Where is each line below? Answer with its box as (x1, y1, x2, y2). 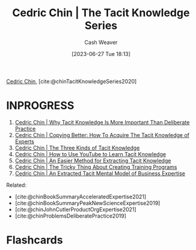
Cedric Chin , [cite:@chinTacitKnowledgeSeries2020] (6, 78, 137, 85)
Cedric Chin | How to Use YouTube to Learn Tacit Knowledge (14, 150, 167, 157)
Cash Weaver (84, 38, 118, 46)
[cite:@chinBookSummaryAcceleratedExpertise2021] (14, 193, 147, 200)
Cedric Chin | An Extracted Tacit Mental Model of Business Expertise (14, 169, 185, 177)
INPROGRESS (6, 99, 75, 112)
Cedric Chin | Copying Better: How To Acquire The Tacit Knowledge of (14, 131, 190, 138)
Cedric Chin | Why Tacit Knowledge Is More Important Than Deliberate (14, 118, 190, 126)
